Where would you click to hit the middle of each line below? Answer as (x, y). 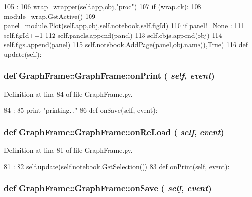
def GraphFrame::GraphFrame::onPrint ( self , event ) (109, 76)
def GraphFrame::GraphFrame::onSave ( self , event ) (108, 188)
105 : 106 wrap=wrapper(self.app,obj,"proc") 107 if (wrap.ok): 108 (103, 6)
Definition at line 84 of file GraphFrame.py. (68, 94)
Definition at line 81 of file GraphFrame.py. (68, 150)
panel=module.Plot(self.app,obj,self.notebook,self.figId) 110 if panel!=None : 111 (124, 26)
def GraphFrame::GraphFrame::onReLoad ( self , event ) (114, 132)
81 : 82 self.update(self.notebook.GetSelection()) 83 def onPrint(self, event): (117, 166)
